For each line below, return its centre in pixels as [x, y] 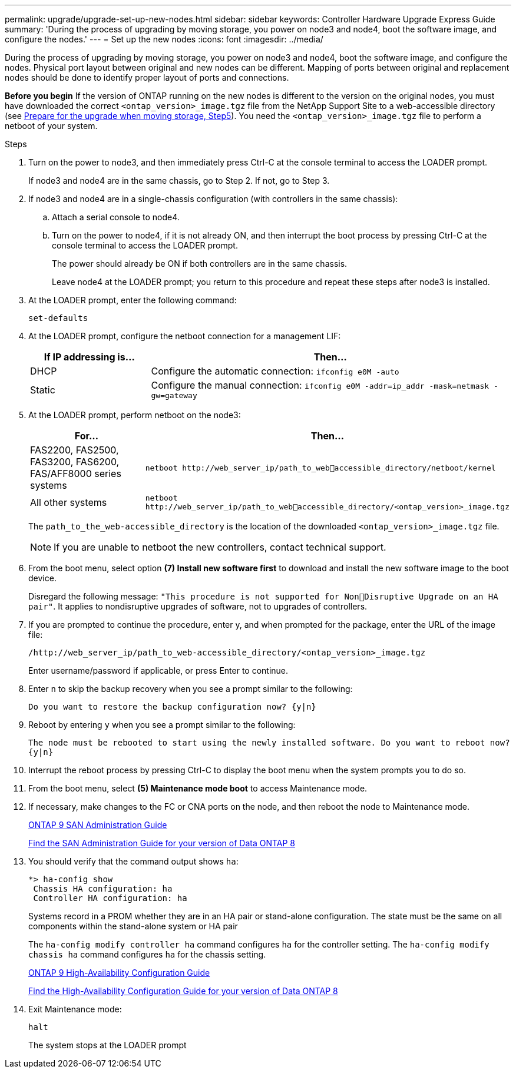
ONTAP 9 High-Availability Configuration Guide [119, 973]
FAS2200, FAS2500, [75, 450]
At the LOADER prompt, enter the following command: [133, 300]
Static [43, 390]
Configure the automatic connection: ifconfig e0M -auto [275, 371]
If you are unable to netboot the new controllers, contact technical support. [220, 547]
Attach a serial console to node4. [116, 217]
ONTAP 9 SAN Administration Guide [98, 825]
